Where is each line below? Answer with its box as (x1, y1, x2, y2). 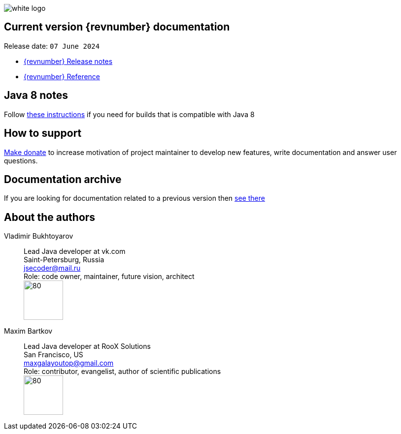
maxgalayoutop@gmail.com (24, 359, 114, 368)
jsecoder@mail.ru (24, 264, 81, 273)
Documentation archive (4, 173, 122, 186)
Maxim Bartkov (4, 327, 53, 336)
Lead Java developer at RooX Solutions (24, 342, 151, 351)
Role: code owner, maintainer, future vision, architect (24, 272, 195, 281)
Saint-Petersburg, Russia (24, 255, 104, 264)
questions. (4, 156, 38, 165)
